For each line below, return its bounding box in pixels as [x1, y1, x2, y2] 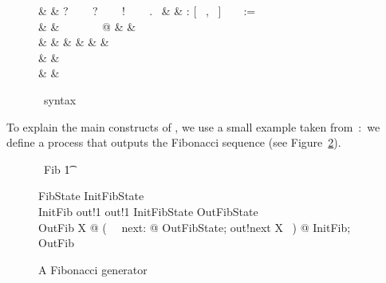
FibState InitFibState [38, 187, 144, 204]
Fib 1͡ [43, 160, 70, 177]
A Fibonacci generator [38, 261, 148, 277]
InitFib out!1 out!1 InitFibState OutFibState [38, 202, 258, 219]
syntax [43, 91, 77, 108]
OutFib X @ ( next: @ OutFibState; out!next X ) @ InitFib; [38, 218, 351, 235]
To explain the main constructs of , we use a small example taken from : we [6, 118, 380, 135]
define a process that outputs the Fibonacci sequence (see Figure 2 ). [6, 134, 341, 151]
